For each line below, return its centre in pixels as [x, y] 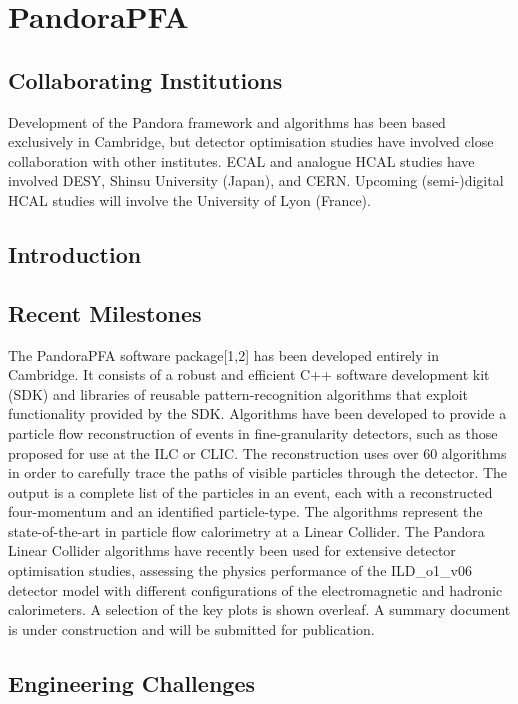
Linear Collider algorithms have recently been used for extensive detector [232, 550]
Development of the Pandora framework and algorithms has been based [227, 121]
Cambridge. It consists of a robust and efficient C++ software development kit [249, 374]
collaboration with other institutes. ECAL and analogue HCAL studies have [241, 160]
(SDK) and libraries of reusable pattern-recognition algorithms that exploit [238, 393]
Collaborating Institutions [145, 79]
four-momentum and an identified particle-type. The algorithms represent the [245, 511]
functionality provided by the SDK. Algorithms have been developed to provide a [257, 413]
